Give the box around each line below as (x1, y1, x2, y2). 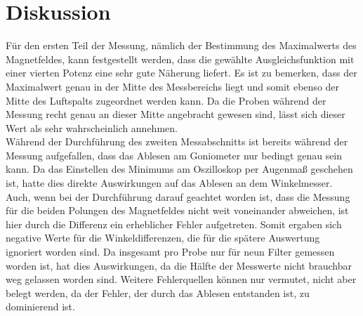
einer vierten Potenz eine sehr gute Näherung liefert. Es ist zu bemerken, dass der (6, 65, 357, 80)
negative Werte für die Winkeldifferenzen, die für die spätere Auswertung (6, 230, 320, 245)
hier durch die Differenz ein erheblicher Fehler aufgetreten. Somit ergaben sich (6, 216, 342, 231)
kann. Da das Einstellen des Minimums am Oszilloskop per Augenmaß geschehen (6, 162, 353, 176)
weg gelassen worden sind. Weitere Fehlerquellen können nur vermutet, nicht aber (6, 272, 357, 287)
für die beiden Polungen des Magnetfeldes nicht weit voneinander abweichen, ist (6, 203, 349, 218)
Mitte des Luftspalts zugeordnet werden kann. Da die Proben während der (6, 93, 326, 107)
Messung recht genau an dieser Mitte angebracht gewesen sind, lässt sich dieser (6, 107, 345, 121)
